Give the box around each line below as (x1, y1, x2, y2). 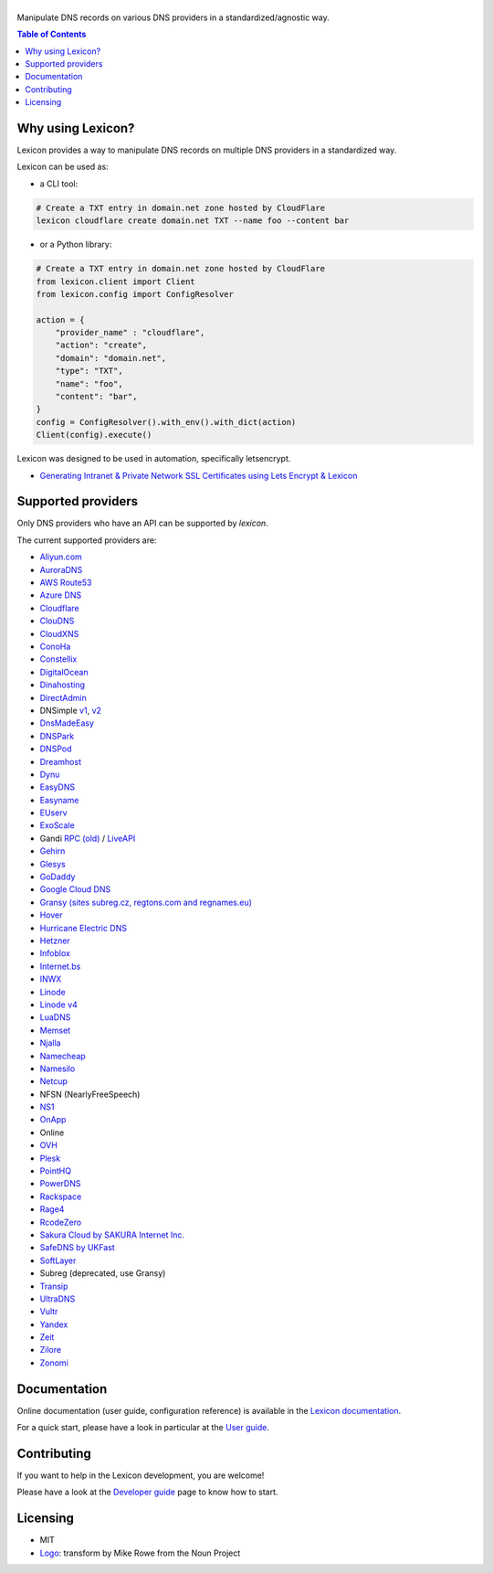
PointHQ (39, 1165, 72, 1176)
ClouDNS (39, 615, 75, 626)
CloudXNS (39, 628, 79, 639)
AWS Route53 (39, 577, 92, 589)
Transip (39, 1281, 68, 1291)
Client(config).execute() (36, 430, 152, 441)
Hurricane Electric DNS (39, 922, 128, 933)
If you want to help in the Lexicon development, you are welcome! (16, 1470, 265, 1481)
